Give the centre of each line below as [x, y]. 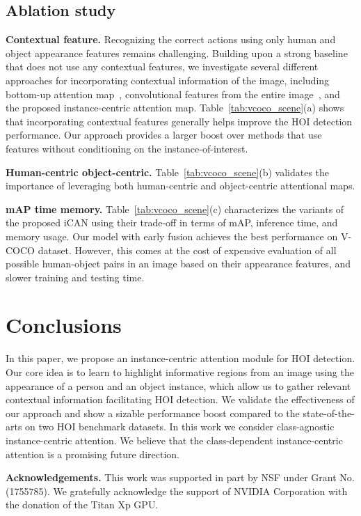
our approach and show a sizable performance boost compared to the [153, 413]
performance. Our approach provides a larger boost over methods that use [164, 135]
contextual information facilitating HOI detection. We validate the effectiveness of [180, 399]
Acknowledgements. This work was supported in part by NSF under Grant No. [180, 477]
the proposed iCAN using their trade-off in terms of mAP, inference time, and [172, 222]
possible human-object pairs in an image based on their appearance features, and [178, 264]
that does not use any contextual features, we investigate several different [162, 67]
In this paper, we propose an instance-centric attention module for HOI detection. [180, 358]
